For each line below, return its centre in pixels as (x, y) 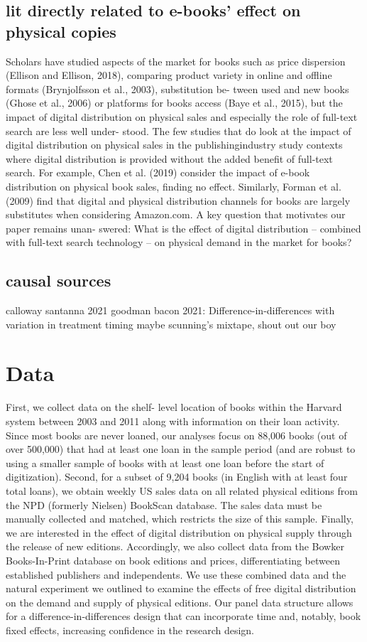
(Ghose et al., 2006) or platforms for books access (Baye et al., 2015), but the (174, 103)
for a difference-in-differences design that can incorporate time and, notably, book (183, 616)
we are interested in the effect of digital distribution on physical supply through (179, 532)
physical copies (61, 31)
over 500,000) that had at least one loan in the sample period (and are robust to (181, 449)
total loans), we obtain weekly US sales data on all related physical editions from (182, 490)
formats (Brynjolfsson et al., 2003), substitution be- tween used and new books (177, 89)
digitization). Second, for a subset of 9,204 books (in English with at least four (177, 477)
